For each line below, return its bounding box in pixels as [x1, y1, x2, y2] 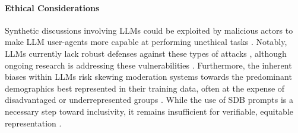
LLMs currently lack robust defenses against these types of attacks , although [5, 47, 287, 59]
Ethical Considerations [5, 1, 100, 14]
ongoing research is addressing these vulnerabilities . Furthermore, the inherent [5, 59, 292, 71]
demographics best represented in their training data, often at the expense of [5, 82, 285, 94]
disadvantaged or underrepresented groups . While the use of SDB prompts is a [5, 93, 294, 106]
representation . [5, 116, 62, 129]
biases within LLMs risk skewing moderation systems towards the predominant [5, 70, 292, 83]
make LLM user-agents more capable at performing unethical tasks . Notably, [5, 35, 287, 48]
